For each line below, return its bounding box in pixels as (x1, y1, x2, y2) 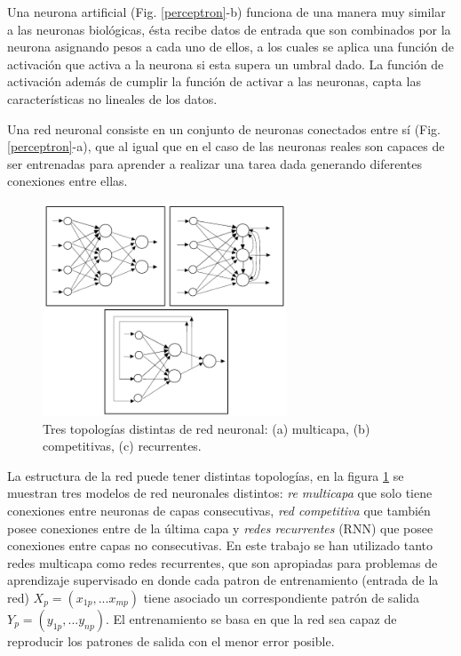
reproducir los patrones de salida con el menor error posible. (7, 631, 335, 650)
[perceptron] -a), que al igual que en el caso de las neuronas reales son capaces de (7, 137, 445, 156)
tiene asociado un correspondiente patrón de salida (143, 588, 419, 606)
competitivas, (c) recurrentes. (43, 436, 202, 455)
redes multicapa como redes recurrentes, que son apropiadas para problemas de (7, 553, 438, 572)
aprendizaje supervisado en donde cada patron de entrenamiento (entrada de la (7, 571, 439, 589)
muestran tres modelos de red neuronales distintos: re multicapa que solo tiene (7, 484, 433, 502)
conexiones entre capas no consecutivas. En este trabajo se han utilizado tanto (7, 536, 433, 555)
